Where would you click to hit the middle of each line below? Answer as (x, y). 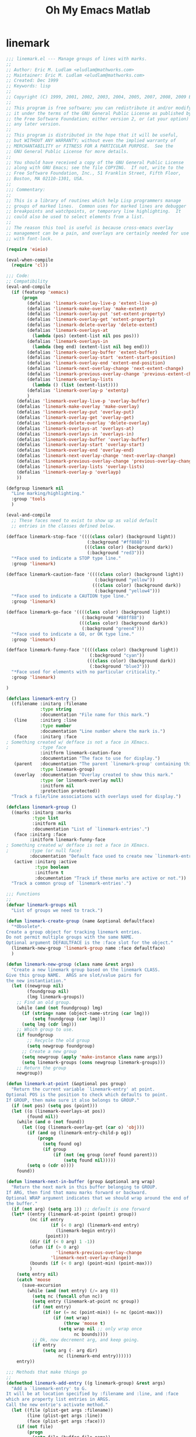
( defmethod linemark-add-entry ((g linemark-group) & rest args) (86, 1383)
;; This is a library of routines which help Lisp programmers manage (94, 201)
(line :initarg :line (45, 721)
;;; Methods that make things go (47, 1372)
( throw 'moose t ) (85, 1323)
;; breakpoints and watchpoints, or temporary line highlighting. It (94, 212)
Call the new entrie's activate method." (57, 1405)
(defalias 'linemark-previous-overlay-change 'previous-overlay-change (105, 461)
